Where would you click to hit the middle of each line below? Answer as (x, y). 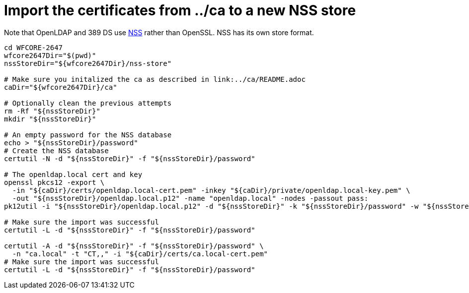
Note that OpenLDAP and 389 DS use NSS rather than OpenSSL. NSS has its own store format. (159, 32)
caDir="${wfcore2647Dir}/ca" (61, 87)
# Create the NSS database (56, 150)
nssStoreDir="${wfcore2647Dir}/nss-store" (88, 63)
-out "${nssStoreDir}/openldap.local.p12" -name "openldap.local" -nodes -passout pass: (190, 198)
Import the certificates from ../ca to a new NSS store (180, 10)
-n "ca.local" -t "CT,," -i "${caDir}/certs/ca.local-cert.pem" (140, 254)
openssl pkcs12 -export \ (54, 182)
